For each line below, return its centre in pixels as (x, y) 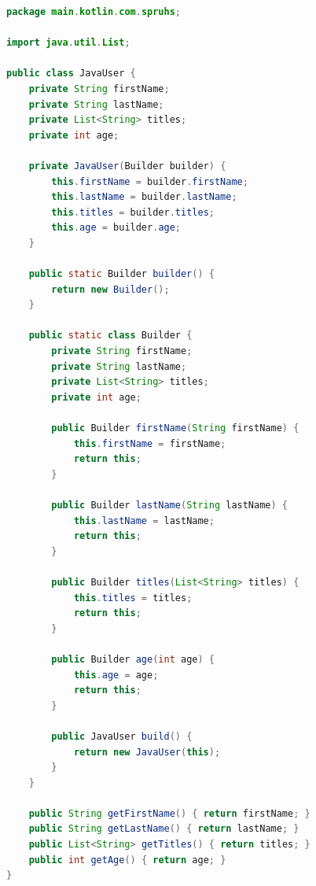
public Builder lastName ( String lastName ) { (170, 505)
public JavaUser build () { (122, 736)
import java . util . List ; (68, 43)
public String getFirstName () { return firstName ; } (169, 813)
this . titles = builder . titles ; (133, 212)
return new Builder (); (110, 289)
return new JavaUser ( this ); (147, 752)
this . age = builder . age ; (116, 228)
